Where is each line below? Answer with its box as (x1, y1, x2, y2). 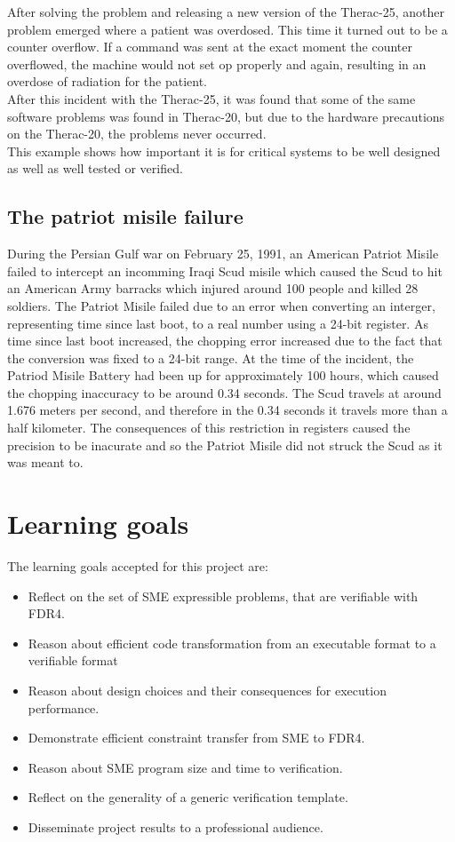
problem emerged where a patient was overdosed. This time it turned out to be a (7, 20, 448, 38)
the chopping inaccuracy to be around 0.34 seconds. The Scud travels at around (7, 383, 442, 401)
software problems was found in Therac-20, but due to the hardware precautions (7, 107, 445, 125)
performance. (28, 698, 100, 717)
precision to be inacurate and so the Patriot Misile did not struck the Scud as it (7, 435, 443, 454)
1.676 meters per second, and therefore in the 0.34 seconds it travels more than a (7, 401, 448, 419)
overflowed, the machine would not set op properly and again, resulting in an (7, 54, 427, 73)
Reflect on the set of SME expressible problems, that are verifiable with (28, 586, 419, 605)
